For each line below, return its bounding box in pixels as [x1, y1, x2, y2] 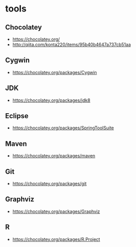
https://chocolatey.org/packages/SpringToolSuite [12, 125, 114, 131]
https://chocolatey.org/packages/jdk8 [12, 97, 90, 103]
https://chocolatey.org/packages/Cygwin [12, 69, 97, 75]
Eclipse [5, 112, 29, 120]
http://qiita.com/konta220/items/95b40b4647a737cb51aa [12, 42, 131, 48]
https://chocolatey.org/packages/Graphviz [12, 208, 100, 214]
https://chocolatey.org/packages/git [12, 181, 87, 187]
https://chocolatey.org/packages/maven [12, 153, 95, 159]
